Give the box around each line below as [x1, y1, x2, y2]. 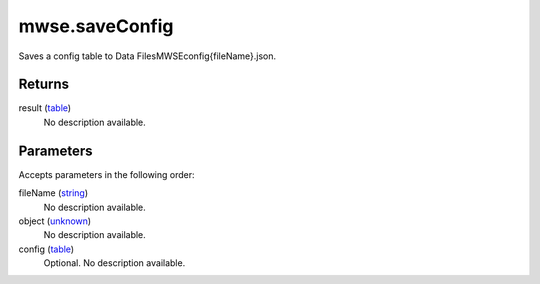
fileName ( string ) [18, 187, 89, 199]
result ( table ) [18, 102, 72, 114]
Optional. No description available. [43, 257, 186, 269]
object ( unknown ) [18, 215, 92, 227]
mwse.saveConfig [18, 15, 174, 37]
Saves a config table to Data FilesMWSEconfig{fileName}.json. [18, 50, 277, 62]
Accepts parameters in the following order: [18, 168, 195, 180]
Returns [18, 76, 70, 93]
